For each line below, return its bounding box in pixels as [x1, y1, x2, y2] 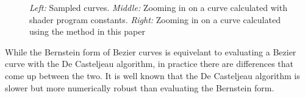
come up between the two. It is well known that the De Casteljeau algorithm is [5, 69, 300, 82]
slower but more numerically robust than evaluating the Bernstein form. [5, 81, 274, 94]
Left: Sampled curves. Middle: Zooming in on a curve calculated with [29, 1, 287, 13]
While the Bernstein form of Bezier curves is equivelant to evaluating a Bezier [5, 45, 296, 58]
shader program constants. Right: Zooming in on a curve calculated [29, 13, 281, 26]
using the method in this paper [29, 25, 145, 38]
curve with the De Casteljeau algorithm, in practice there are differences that [5, 57, 294, 70]
